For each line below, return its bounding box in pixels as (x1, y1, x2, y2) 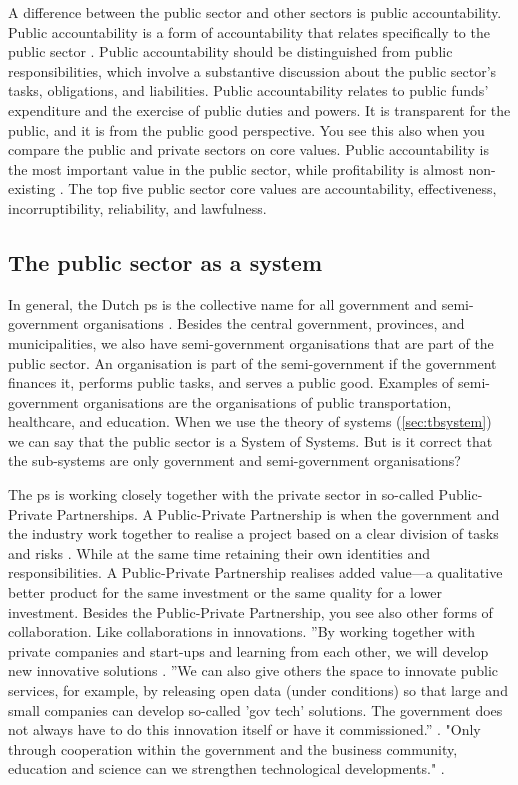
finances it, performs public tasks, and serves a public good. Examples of (8, 372, 454, 393)
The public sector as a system (8, 246, 323, 277)
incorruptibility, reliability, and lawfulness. (8, 197, 267, 218)
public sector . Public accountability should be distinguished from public (8, 41, 453, 62)
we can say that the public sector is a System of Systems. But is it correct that (8, 430, 493, 451)
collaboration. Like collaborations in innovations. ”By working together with (8, 621, 476, 642)
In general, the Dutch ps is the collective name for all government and (8, 293, 438, 314)
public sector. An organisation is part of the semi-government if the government (8, 352, 497, 373)
